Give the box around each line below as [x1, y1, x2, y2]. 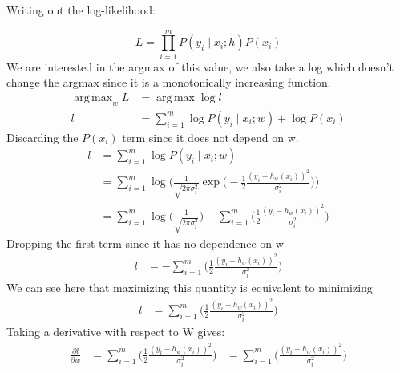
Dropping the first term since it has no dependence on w [6, 234, 284, 251]
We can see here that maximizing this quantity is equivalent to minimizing [6, 278, 373, 295]
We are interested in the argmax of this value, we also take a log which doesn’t [6, 58, 394, 75]
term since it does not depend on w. [122, 128, 299, 145]
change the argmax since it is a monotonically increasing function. [6, 74, 331, 91]
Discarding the [6, 128, 79, 145]
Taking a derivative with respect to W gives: [6, 323, 225, 340]
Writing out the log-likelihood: [6, 2, 156, 18]
